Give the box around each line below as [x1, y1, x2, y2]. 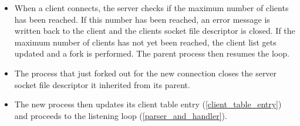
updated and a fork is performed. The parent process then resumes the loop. [14, 47, 289, 60]
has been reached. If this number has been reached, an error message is [14, 13, 270, 25]
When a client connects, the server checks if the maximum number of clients [14, 2, 289, 13]
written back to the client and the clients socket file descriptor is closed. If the [14, 24, 295, 37]
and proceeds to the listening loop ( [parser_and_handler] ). [14, 109, 227, 121]
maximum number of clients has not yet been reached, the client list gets [14, 36, 277, 48]
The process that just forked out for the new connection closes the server [14, 66, 277, 79]
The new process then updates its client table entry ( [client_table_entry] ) [14, 98, 282, 110]
